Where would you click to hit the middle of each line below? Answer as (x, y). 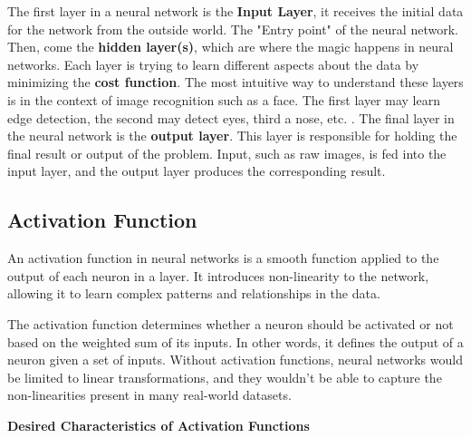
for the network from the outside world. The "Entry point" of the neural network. (233, 29)
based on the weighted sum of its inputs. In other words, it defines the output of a (235, 341)
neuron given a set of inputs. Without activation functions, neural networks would (235, 360)
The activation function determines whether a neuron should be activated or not (231, 323)
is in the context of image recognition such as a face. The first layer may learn (224, 99)
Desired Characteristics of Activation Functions (159, 425)
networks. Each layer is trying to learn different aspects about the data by (213, 64)
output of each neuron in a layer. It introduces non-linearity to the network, (218, 275)
